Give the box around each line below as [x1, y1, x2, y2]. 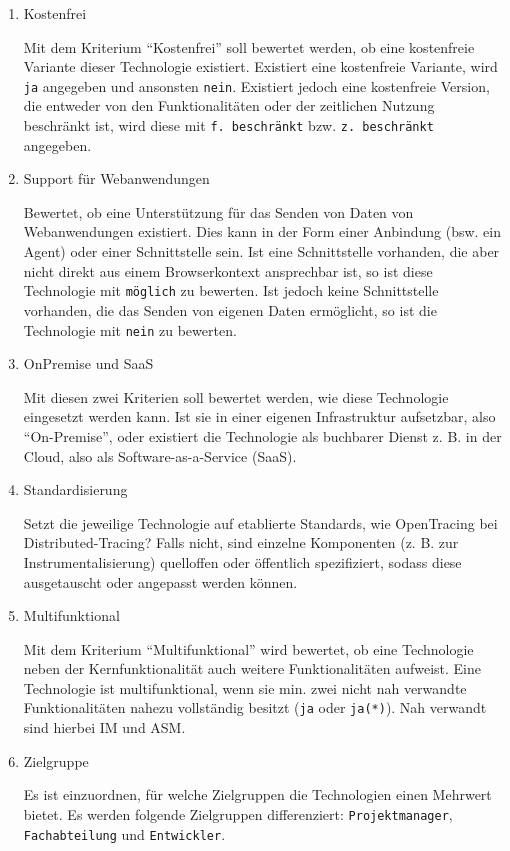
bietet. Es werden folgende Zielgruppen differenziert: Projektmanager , [23, 803, 453, 824]
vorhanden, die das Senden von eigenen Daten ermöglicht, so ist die [23, 299, 437, 320]
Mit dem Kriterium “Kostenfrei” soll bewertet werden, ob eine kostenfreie [23, 36, 475, 57]
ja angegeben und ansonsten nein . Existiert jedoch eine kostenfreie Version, [23, 75, 490, 96]
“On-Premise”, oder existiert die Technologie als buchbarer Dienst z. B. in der [23, 425, 502, 446]
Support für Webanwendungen [23, 168, 210, 189]
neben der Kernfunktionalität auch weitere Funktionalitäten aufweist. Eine [23, 658, 482, 679]
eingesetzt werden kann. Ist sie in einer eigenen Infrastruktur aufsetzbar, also [23, 406, 496, 427]
